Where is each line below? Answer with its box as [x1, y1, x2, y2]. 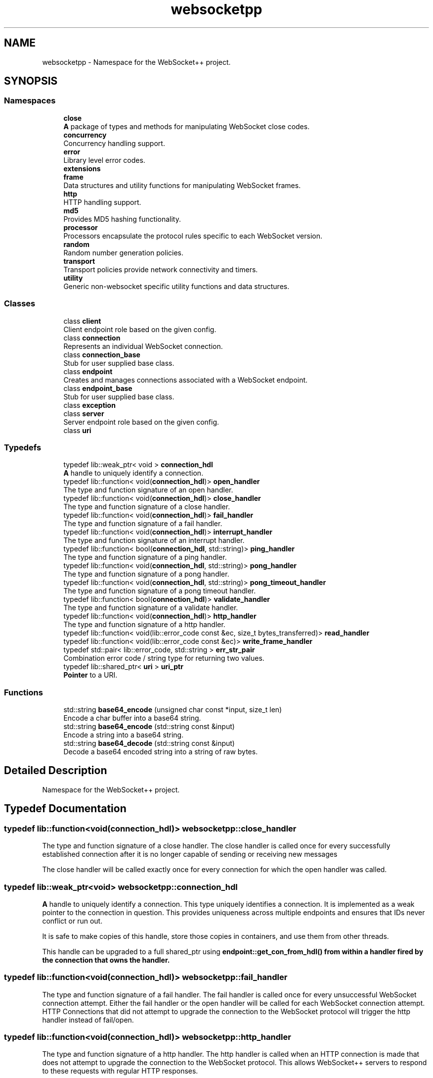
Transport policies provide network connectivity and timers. [63, 265, 258, 274]
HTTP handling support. [63, 197, 141, 206]
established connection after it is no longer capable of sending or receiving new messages [42, 850, 338, 859]
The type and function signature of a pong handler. [63, 570, 229, 579]
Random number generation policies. [63, 248, 183, 257]
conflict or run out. [42, 916, 103, 925]
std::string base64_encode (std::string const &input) [63, 722, 235, 731]
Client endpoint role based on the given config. [63, 325, 216, 334]
